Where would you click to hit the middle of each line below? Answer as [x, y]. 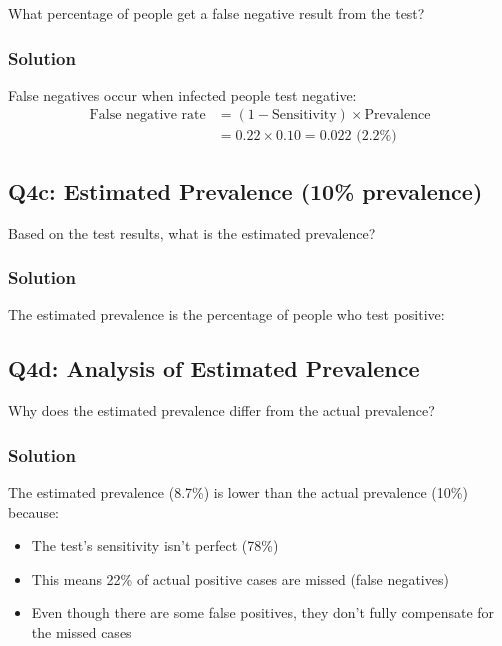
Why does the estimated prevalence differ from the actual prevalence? [221, 410]
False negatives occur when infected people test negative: [182, 94]
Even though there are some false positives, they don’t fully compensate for [263, 612]
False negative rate [147, 115]
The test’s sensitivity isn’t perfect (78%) [155, 545]
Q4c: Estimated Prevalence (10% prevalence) [245, 190]
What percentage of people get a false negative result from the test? [216, 13]
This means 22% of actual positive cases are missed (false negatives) [240, 578]
